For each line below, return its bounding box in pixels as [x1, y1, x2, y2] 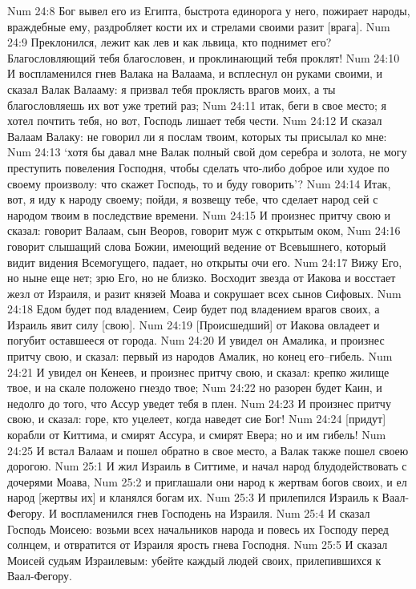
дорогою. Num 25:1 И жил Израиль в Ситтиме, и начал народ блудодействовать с [7, 458, 407, 474]
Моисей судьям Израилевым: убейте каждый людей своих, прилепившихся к [7, 551, 382, 568]
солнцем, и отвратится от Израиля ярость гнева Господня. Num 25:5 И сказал [7, 536, 388, 553]
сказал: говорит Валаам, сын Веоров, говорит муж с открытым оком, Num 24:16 [7, 222, 401, 239]
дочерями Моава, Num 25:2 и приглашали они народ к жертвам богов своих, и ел [7, 473, 407, 490]
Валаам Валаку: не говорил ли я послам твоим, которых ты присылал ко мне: [7, 127, 387, 144]
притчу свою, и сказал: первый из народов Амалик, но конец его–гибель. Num [7, 348, 393, 365]
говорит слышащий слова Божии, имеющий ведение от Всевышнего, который [7, 237, 386, 254]
